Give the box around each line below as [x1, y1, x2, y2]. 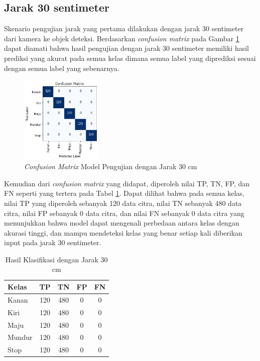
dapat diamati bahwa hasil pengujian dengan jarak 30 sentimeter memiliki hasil [4, 43, 249, 53]
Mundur [8, 332, 33, 342]
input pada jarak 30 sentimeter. [4, 237, 101, 248]
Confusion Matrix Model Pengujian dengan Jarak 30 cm [24, 161, 197, 172]
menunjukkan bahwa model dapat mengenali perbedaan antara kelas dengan [4, 218, 239, 228]
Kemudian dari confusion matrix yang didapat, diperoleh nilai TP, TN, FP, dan [4, 178, 250, 188]
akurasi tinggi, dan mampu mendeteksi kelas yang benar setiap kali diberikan [4, 227, 242, 238]
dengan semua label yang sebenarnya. [4, 62, 119, 73]
